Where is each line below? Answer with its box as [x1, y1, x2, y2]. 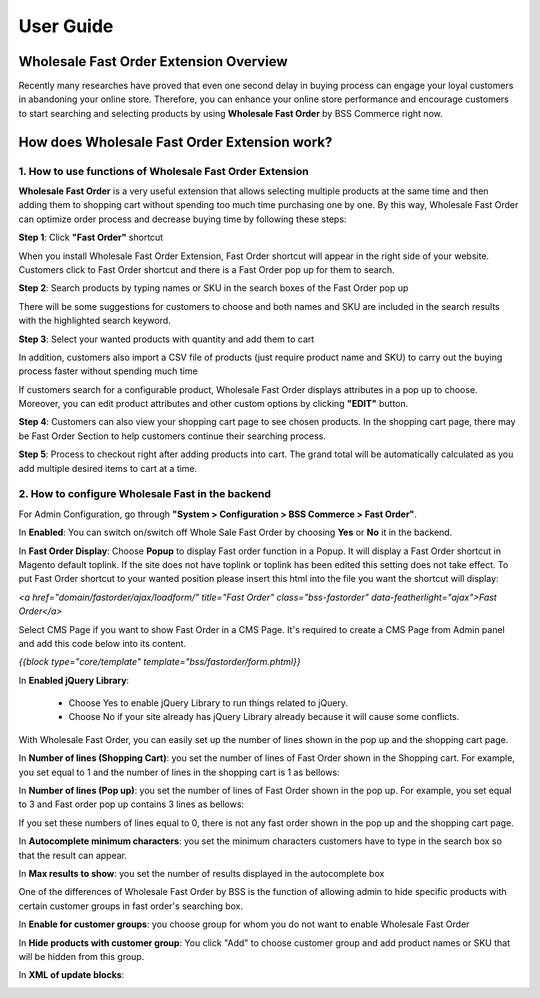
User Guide [18, 15, 114, 37]
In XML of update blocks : [18, 969, 125, 981]
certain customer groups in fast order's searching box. [18, 900, 244, 912]
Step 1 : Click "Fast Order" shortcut [18, 231, 164, 244]
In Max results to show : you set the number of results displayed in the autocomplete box [18, 867, 385, 879]
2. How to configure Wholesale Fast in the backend [18, 487, 272, 501]
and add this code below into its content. [18, 637, 187, 649]
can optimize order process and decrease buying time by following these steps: [18, 213, 347, 225]
